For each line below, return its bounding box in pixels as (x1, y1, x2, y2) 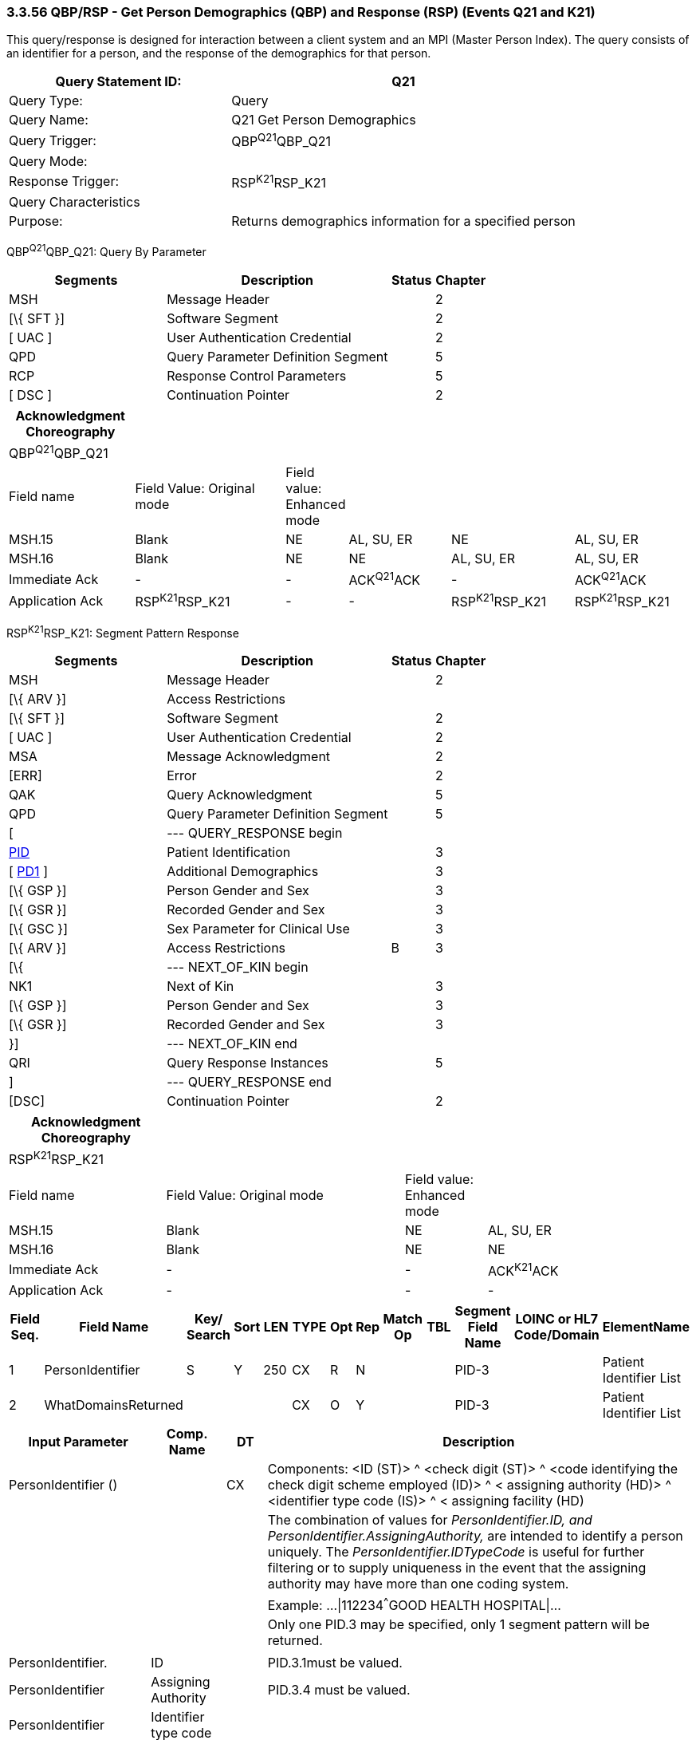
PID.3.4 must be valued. (267, 1682, 411, 1699)
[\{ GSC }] (9, 921, 68, 937)
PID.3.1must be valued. (267, 1655, 403, 1671)
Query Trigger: (9, 132, 96, 149)
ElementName (602, 1318, 690, 1335)
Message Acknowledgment (167, 748, 331, 765)
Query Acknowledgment (167, 787, 313, 803)
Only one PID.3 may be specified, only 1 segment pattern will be (267, 1616, 650, 1633)
